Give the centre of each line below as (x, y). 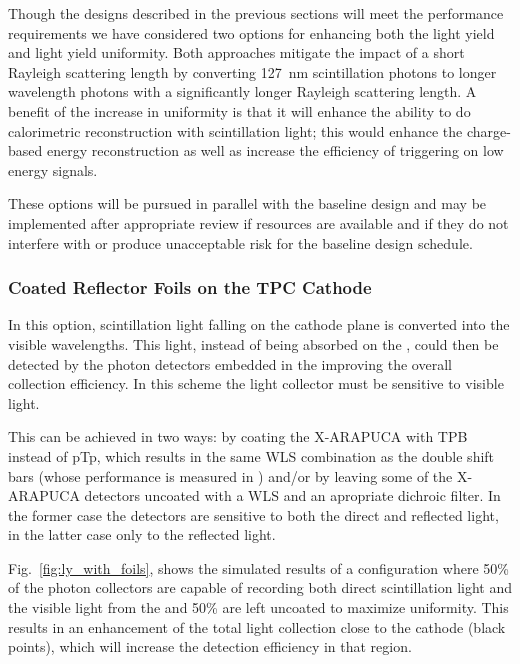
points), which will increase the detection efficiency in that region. (210, 646)
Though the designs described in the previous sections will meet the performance (256, 13)
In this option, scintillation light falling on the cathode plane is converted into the (259, 324)
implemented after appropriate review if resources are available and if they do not (258, 222)
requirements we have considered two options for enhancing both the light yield (251, 32)
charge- (488, 130)
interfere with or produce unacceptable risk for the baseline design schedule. (240, 242)
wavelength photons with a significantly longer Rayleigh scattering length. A (242, 91)
